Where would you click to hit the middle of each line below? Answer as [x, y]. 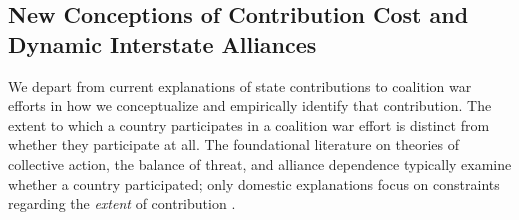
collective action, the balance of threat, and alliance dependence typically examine [260, 163]
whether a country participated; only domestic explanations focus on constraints [254, 183]
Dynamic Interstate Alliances [162, 43]
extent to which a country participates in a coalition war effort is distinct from [249, 124]
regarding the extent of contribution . [122, 203]
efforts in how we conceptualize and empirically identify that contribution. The [250, 105]
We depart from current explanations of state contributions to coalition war [240, 85]
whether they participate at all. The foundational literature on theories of [234, 144]
